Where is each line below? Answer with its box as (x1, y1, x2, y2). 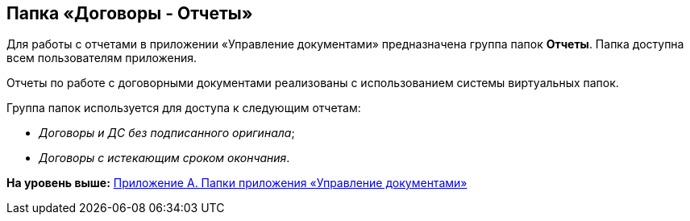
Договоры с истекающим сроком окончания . (39, 151, 290, 165)
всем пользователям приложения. (6, 51, 197, 65)
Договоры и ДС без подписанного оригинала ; (39, 126, 295, 140)
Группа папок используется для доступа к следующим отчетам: (6, 101, 361, 115)
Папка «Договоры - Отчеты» (6, 3, 253, 23)
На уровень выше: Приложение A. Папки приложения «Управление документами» (6, 176, 468, 190)
